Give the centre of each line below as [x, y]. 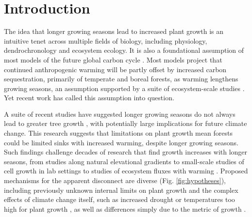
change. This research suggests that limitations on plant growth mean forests [118, 133]
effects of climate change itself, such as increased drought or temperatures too [119, 199]
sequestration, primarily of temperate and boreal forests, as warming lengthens [121, 79]
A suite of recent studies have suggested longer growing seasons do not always [120, 114]
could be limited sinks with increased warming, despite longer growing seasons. [121, 142]
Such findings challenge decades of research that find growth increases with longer [126, 152]
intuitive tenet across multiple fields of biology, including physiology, [106, 40]
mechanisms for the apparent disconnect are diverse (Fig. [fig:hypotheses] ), [115, 180]
